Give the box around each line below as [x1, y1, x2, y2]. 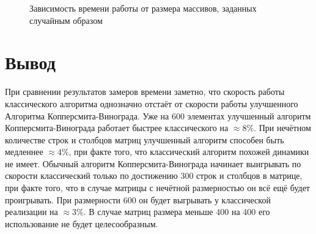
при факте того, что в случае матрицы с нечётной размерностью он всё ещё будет [5, 181, 310, 194]
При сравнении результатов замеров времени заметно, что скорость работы [5, 85, 285, 98]
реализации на [5, 205, 58, 218]
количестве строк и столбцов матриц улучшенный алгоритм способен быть [5, 133, 284, 146]
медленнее [5, 145, 43, 158]
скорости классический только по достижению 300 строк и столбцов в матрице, [5, 169, 303, 182]
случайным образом [29, 13, 103, 26]
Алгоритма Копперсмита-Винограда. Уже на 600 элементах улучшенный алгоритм [5, 109, 311, 122]
